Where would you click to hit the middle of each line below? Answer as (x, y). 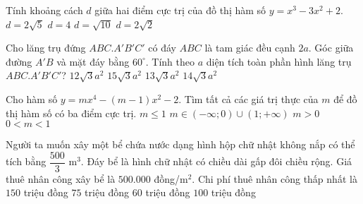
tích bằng (26, 161)
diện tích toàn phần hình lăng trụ (279, 61)
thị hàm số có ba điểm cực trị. (71, 113)
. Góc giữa (331, 48)
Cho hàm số (32, 98)
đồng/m (171, 178)
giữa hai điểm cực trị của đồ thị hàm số (180, 10)
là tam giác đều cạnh (250, 48)
